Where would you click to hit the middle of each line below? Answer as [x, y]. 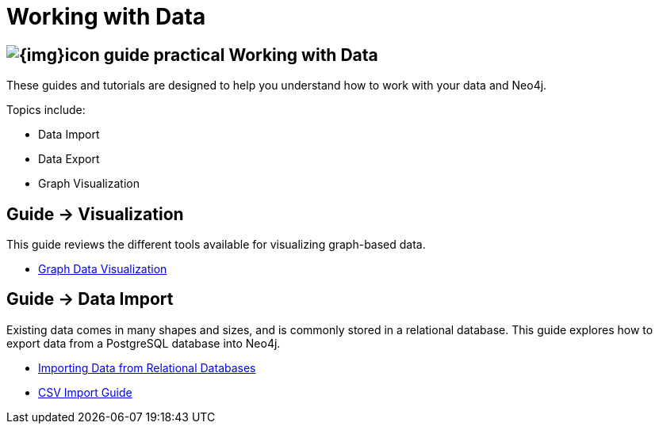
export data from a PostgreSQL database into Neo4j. [144, 343]
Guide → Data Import [90, 299]
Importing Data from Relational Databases [147, 367]
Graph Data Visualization [103, 269]
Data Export [69, 159]
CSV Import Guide [85, 392]
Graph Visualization [89, 184]
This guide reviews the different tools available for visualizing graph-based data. [216, 245]
